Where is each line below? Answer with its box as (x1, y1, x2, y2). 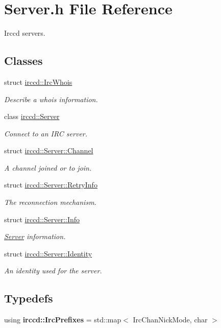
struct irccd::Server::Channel (4, 145, 93, 156)
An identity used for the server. (4, 265, 102, 276)
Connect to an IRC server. (4, 128, 88, 138)
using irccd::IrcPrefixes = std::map (4, 314, 121, 325)
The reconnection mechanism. (4, 197, 96, 207)
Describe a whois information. (4, 93, 98, 104)
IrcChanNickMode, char (133, 314, 208, 325)
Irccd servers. (4, 28, 45, 38)
